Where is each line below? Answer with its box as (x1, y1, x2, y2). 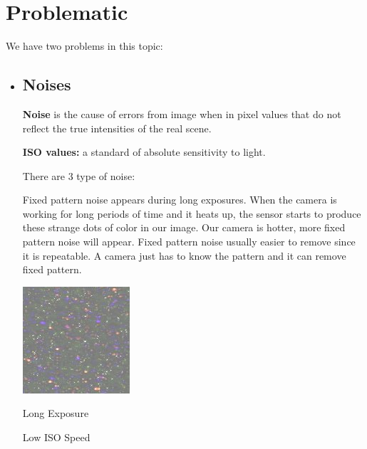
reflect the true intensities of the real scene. (22, 120, 212, 135)
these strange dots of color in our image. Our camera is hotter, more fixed (22, 220, 346, 235)
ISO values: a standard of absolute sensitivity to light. (22, 144, 266, 159)
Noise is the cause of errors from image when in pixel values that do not (22, 106, 341, 121)
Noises (22, 73, 71, 95)
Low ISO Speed (22, 430, 91, 445)
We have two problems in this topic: (6, 38, 163, 53)
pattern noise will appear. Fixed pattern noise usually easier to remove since (22, 234, 356, 249)
